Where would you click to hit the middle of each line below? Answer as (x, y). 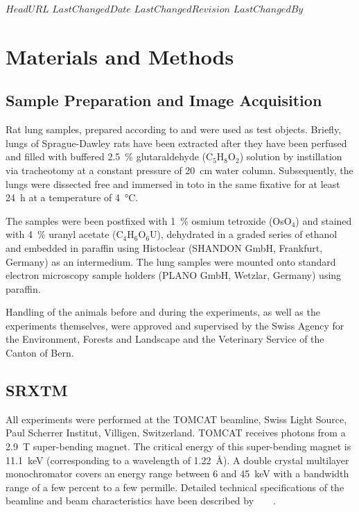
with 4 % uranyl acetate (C (64, 234)
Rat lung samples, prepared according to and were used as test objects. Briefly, (174, 129)
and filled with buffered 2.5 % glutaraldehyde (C (110, 156)
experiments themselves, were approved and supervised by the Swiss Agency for (175, 325)
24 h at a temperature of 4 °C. (72, 197)
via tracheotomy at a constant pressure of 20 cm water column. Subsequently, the (179, 170)
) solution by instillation (291, 156)
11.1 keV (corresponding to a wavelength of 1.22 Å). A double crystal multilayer (177, 460)
